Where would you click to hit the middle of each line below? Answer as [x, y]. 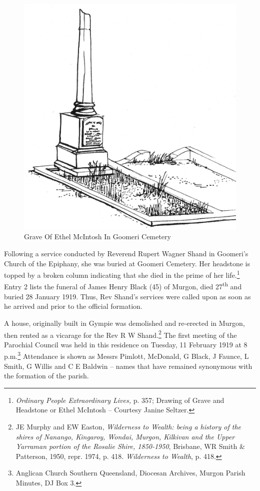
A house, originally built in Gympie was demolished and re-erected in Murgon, [124, 323]
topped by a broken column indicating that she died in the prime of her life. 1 [122, 274]
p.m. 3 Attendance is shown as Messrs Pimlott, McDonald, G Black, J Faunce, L [126, 355]
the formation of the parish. [46, 376]
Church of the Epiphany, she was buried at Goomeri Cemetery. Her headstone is [127, 263]
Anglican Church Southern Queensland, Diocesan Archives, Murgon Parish [130, 473]
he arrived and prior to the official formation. [73, 306]
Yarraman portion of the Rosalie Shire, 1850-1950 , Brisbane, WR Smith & [130, 446]
